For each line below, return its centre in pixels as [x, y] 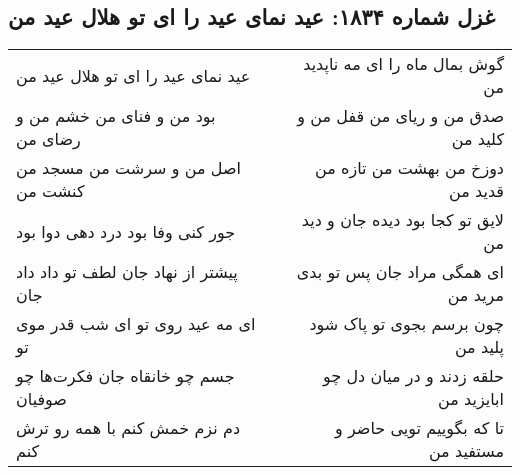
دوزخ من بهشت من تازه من [409, 168]
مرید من [475, 295]
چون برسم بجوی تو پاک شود [406, 324]
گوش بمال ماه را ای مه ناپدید [403, 64]
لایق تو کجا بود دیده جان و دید [402, 220]
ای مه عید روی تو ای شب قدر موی [136, 324]
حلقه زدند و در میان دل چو [413, 376]
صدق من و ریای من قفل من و [400, 116]
